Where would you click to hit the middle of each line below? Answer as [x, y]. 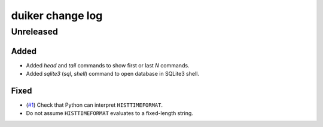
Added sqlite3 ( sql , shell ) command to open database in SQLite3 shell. [113, 74]
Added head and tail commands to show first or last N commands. [108, 65]
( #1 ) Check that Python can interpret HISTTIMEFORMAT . [95, 105]
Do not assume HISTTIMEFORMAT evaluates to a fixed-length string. [110, 113]
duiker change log [57, 16]
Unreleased [34, 32]
